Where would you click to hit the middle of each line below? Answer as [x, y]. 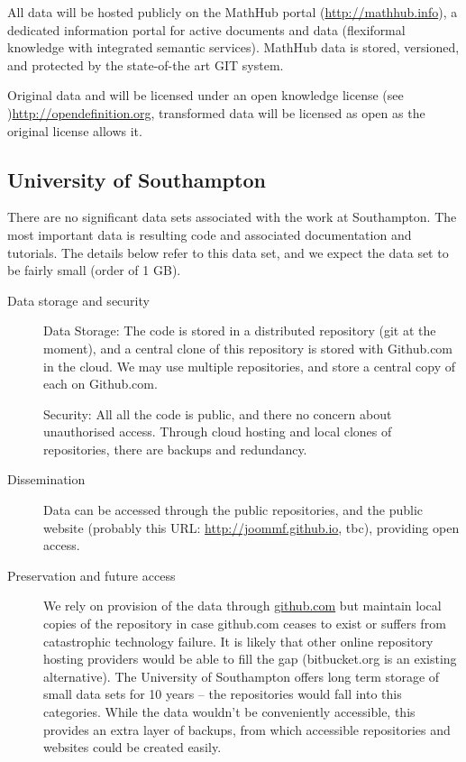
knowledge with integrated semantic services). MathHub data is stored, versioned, [233, 47]
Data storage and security [78, 300]
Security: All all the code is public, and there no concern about [218, 413]
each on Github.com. [101, 384]
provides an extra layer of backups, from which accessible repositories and [247, 729]
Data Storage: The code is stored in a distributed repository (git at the [240, 331]
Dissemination [46, 479]
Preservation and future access [91, 575]
